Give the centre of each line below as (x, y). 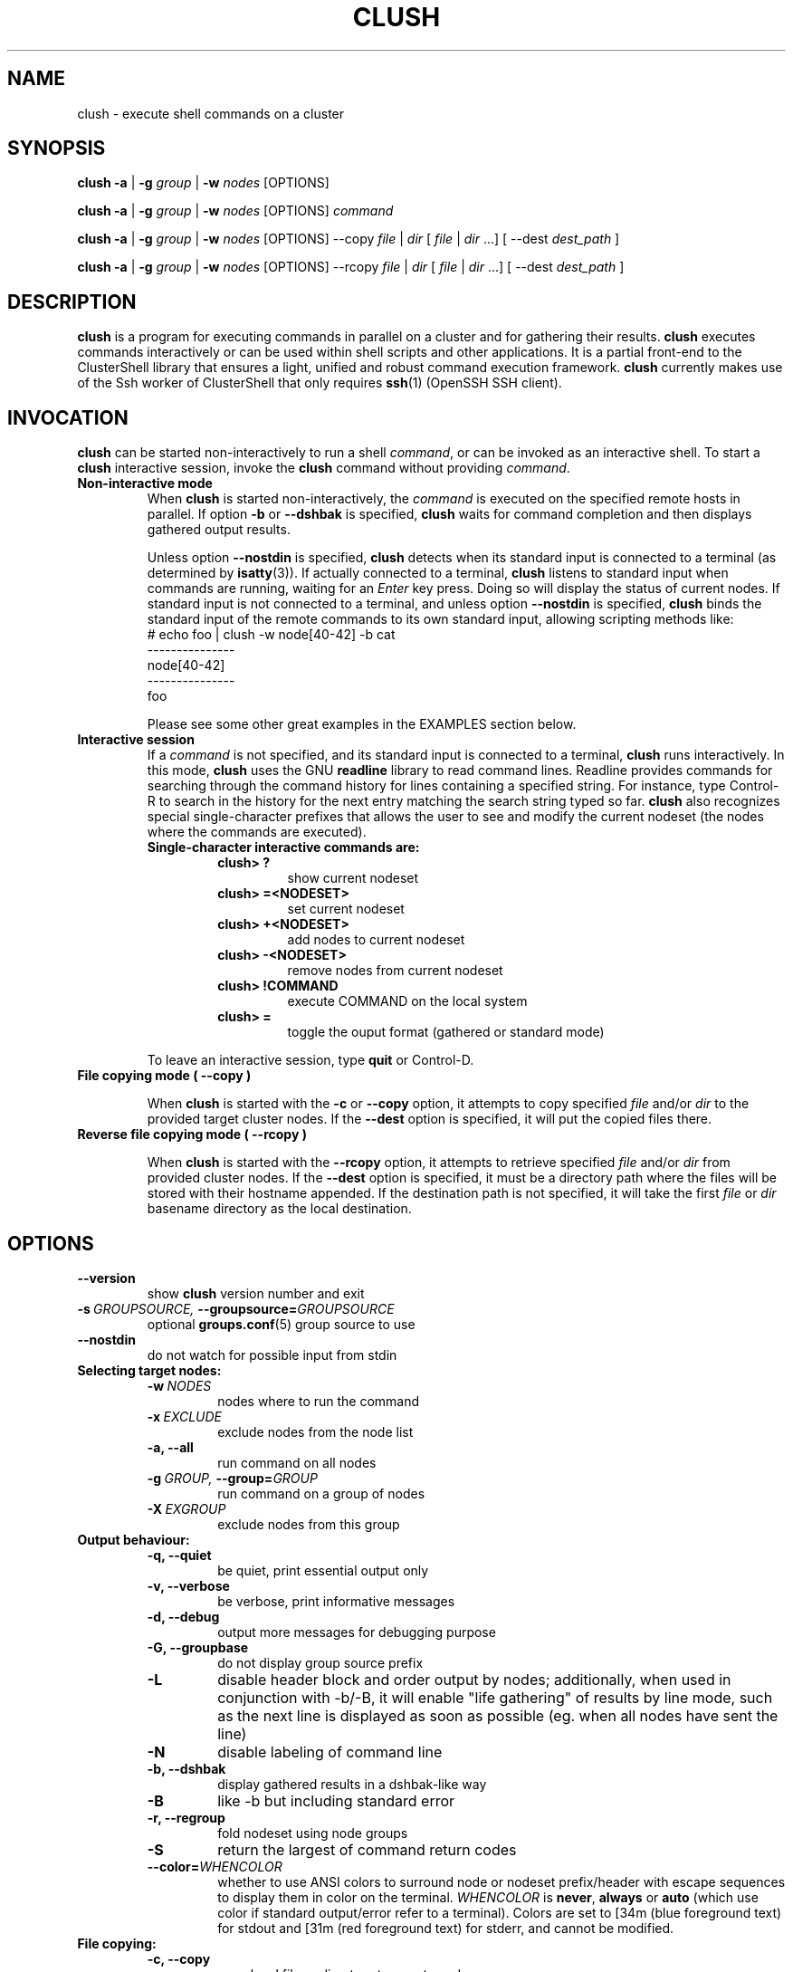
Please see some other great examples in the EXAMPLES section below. (362, 724)
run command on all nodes (297, 1462)
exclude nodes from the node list (315, 1431)
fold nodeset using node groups (313, 1833)
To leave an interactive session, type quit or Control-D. (311, 1060)
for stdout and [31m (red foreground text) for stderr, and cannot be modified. (446, 1928)
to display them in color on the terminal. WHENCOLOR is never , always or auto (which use (488, 1897)
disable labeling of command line (330, 1752)
